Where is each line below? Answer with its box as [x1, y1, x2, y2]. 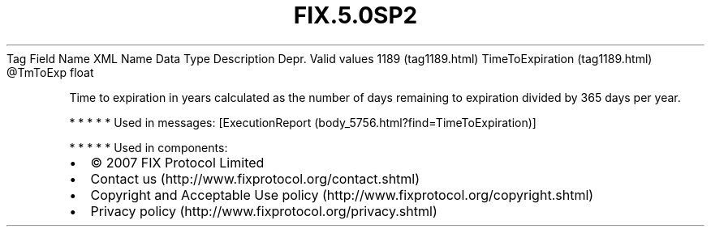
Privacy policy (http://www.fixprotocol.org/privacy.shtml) [90, 202, 437, 219]
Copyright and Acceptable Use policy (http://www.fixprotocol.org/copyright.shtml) [90, 186, 594, 203]
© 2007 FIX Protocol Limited [90, 154, 265, 171]
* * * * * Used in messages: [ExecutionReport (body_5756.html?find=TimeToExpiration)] [69, 115, 536, 129]
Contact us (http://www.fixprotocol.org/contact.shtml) [90, 170, 420, 187]
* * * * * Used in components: [69, 140, 228, 155]
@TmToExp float [6, 65, 94, 79]
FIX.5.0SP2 [293, 2, 418, 29]
